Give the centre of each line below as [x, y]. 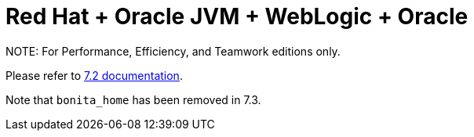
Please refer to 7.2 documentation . [94, 75]
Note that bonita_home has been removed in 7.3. [133, 99]
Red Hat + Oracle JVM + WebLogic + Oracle [237, 16]
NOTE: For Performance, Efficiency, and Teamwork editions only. [173, 51]
